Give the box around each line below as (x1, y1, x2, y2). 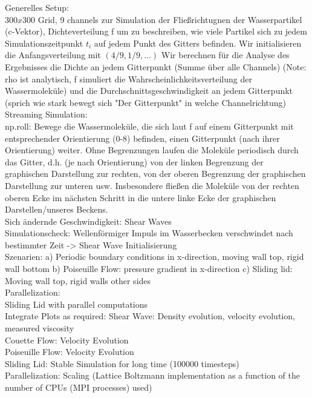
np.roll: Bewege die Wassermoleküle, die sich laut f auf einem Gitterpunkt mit (5, 119, 294, 132)
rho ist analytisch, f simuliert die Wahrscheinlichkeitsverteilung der (5, 72, 252, 85)
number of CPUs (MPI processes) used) (5, 381, 152, 393)
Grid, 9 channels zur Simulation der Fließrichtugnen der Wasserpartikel (37, 13, 302, 25)
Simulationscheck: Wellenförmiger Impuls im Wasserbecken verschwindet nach (5, 227, 293, 239)
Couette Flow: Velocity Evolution (5, 333, 129, 346)
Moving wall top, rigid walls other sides (5, 274, 151, 287)
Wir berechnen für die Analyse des (161, 48, 290, 61)
